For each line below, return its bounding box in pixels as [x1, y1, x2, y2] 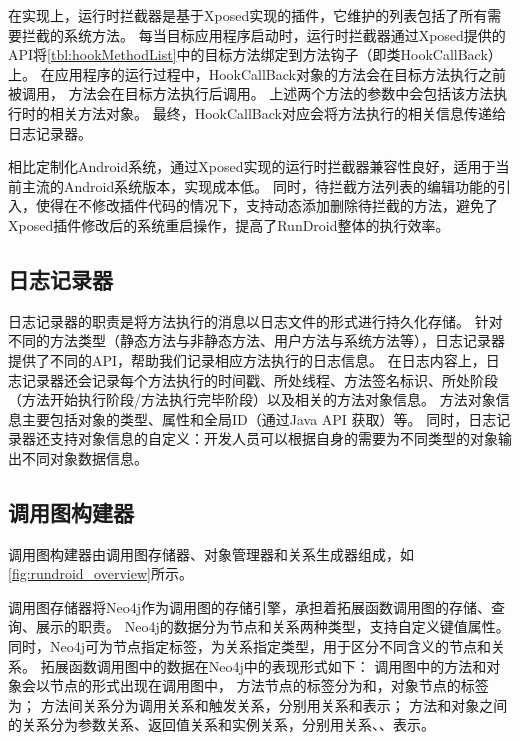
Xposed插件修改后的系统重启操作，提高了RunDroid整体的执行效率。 [8, 214, 450, 235]
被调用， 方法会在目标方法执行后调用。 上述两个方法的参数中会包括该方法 [8, 83, 494, 104]
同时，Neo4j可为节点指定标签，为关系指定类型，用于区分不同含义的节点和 [8, 636, 491, 657]
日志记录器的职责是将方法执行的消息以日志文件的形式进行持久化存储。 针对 [8, 310, 503, 331]
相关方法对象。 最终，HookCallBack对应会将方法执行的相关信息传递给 [49, 102, 506, 123]
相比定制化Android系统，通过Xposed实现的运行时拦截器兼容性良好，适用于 [8, 156, 496, 177]
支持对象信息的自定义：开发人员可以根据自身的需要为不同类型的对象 [49, 428, 498, 449]
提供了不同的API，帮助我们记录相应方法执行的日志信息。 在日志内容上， [8, 349, 486, 370]
